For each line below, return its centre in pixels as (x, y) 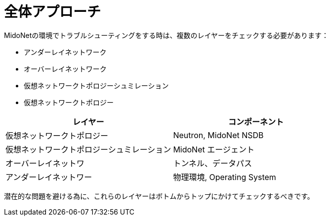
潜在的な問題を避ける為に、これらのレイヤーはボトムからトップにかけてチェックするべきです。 (159, 196)
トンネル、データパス (213, 163)
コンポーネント (256, 122)
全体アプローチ (53, 12)
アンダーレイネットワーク (65, 52)
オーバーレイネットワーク (65, 69)
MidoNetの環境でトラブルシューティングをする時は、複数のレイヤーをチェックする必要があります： (166, 35)
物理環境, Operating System (225, 177)
